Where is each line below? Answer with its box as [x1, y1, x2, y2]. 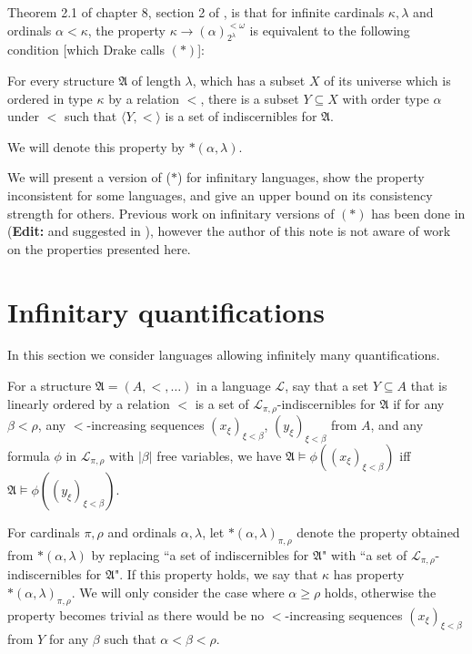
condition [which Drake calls [7, 40, 165, 59]
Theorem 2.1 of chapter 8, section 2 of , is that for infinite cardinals [7, 3, 385, 21]
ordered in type [7, 88, 93, 107]
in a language [196, 376, 271, 395]
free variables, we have [156, 445, 282, 465]
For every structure [7, 70, 115, 89]
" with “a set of [322, 545, 407, 564]
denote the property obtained [296, 522, 460, 541]
